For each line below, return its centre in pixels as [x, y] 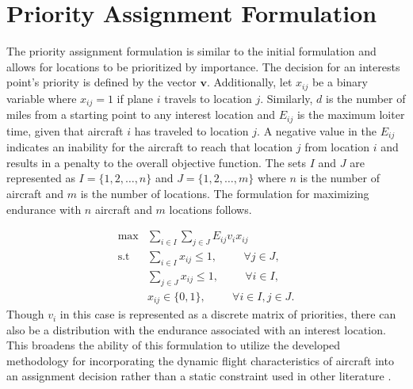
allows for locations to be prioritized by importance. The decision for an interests [203, 66]
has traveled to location [191, 130]
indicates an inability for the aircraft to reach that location [150, 147]
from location [337, 147]
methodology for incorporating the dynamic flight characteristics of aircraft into [200, 360]
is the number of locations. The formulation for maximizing [225, 193]
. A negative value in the [317, 130]
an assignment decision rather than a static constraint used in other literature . [199, 376]
